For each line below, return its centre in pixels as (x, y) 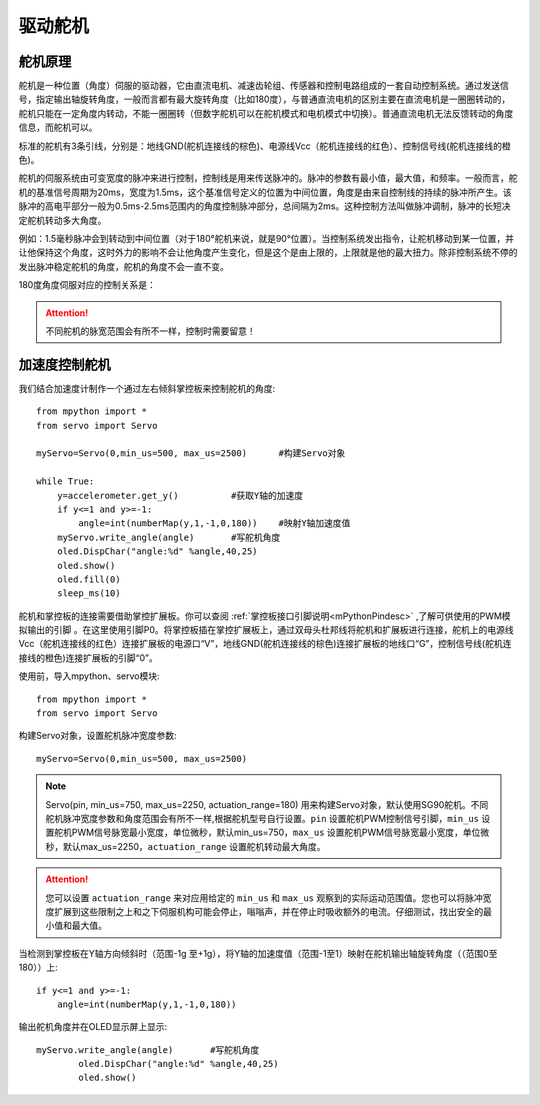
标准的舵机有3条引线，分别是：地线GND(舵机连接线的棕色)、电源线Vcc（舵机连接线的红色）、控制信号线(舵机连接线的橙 (265, 146)
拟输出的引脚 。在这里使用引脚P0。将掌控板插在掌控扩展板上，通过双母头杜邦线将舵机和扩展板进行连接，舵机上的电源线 (266, 630)
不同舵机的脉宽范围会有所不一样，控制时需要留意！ (150, 331)
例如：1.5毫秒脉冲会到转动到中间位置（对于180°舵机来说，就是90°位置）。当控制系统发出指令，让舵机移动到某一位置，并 (266, 238)
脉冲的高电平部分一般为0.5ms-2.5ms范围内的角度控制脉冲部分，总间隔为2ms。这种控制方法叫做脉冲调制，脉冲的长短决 (264, 206)
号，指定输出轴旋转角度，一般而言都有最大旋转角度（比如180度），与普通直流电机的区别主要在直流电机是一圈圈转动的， (264, 99)
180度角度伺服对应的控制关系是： (87, 285)
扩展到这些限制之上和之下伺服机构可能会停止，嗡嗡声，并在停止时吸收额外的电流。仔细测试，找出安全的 (268, 911)
